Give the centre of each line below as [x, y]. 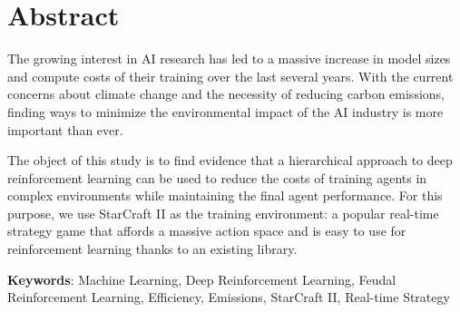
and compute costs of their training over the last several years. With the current [230, 76]
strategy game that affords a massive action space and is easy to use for [207, 231]
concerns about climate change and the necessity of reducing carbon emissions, [226, 94]
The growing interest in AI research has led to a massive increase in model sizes [229, 58]
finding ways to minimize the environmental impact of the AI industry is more [225, 111]
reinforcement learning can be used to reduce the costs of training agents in [217, 177]
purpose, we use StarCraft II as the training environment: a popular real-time [223, 213]
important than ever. [65, 129]
